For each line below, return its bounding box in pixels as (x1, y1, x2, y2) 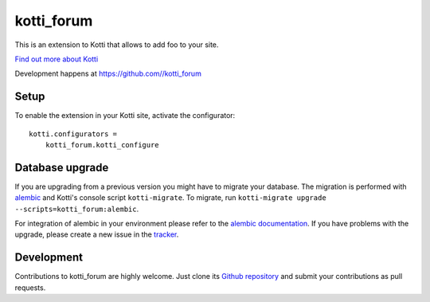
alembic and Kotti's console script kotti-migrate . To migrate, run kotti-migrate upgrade (14, 193, 326, 202)
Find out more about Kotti (14, 54, 99, 64)
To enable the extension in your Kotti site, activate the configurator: (14, 111, 236, 120)
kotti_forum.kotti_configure (45, 140, 159, 150)
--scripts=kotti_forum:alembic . (14, 204, 139, 214)
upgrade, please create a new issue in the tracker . (14, 229, 179, 239)
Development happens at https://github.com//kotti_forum (14, 69, 202, 79)
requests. (14, 283, 46, 292)
